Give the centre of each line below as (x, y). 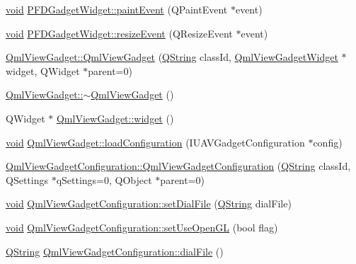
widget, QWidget (43, 70)
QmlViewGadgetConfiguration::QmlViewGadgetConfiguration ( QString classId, (178, 166)
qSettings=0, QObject (104, 179)
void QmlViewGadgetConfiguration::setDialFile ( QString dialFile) (149, 203)
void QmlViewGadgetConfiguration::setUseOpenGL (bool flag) (142, 227)
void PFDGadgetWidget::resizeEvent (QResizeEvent (119, 33)
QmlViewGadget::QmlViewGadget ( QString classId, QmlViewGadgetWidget (172, 57)
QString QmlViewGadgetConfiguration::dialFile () (115, 251)
